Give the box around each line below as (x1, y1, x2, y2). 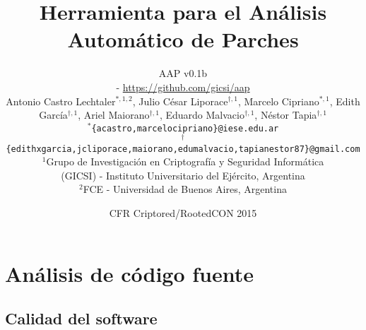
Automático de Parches (67, 25, 299, 54)
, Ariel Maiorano (78, 107, 150, 122)
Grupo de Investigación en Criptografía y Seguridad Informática (46, 154, 324, 169)
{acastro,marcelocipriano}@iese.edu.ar (91, 123, 279, 134)
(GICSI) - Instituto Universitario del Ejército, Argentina (61, 167, 305, 182)
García (39, 107, 68, 122)
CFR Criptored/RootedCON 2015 (109, 205, 257, 220)
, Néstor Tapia (254, 107, 317, 122)
